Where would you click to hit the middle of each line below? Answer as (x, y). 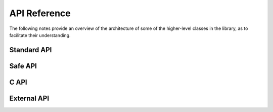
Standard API (31, 50)
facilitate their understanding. (40, 35)
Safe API (23, 66)
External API (29, 98)
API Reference (40, 13)
